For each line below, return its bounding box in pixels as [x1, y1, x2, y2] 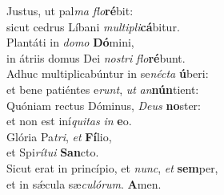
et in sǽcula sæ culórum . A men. [6, 175, 162, 192]
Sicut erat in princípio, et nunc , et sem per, [6, 159, 218, 176]
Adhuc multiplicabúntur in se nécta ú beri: [6, 65, 209, 82]
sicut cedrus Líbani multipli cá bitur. [6, 18, 180, 35]
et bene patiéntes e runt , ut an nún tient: [6, 80, 199, 97]
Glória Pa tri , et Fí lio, [6, 128, 112, 144]
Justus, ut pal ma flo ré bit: [6, 2, 134, 18]
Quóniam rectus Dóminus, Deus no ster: [6, 96, 201, 113]
